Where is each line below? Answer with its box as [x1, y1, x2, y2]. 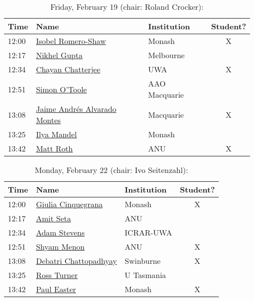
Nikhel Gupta [36, 49, 83, 61]
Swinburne [125, 255, 161, 266]
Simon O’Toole [36, 83, 87, 95]
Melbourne [148, 49, 185, 61]
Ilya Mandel [36, 129, 77, 140]
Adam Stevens [36, 227, 85, 238]
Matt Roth [36, 143, 73, 154]
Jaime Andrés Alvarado [36, 103, 117, 114]
